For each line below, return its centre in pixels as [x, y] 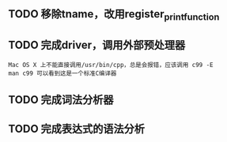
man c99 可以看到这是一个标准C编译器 [62, 73]
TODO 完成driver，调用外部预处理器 [97, 45]
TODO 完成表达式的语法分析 [76, 129]
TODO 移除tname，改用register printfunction [114, 15]
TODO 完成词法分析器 [61, 100]
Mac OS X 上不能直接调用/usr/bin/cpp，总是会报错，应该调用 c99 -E [111, 65]
